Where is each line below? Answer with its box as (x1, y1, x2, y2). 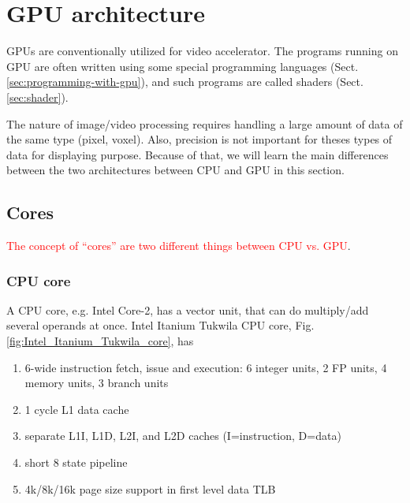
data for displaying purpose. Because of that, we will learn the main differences (6, 146, 389, 162)
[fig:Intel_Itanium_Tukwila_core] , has (6, 333, 194, 349)
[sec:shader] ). (6, 88, 69, 105)
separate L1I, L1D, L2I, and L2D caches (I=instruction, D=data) (24, 427, 341, 444)
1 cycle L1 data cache (24, 401, 129, 417)
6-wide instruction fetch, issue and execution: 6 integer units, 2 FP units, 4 (24, 359, 387, 375)
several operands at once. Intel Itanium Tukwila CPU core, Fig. (6, 317, 315, 333)
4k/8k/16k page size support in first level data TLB (24, 480, 276, 497)
